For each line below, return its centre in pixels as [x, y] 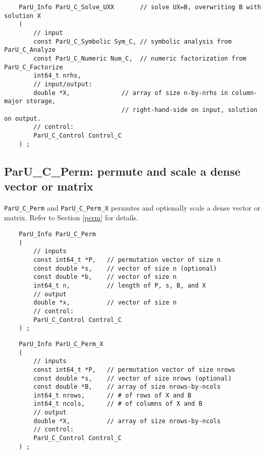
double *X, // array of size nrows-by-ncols [127, 421]
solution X [23, 16]
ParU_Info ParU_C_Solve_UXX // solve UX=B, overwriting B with [140, 7]
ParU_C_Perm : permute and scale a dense [122, 171]
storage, [41, 101]
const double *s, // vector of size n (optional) [125, 268]
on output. [23, 118]
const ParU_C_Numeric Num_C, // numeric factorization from [140, 58]
